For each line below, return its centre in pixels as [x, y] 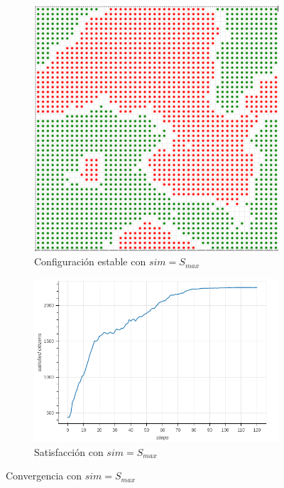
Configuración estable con [90, 261]
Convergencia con [44, 476]
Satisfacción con [69, 451]
